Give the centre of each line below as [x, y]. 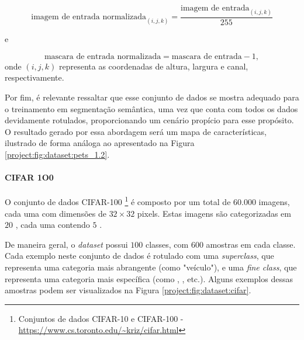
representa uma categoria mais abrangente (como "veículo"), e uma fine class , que [151, 267]
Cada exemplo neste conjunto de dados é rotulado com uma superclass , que [139, 256]
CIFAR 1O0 [29, 177]
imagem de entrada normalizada [89, 17]
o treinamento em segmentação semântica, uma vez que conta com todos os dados [151, 108]
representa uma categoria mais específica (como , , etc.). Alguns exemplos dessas [149, 278]
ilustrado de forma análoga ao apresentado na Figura [100, 143]
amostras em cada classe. [251, 244]
